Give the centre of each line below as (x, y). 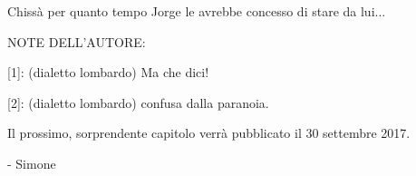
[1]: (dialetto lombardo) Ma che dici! (108, 72)
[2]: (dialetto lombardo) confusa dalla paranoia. (138, 102)
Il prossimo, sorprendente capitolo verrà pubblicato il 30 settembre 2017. (209, 133)
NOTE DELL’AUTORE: (77, 41)
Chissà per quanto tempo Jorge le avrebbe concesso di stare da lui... (197, 11)
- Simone (32, 163)
